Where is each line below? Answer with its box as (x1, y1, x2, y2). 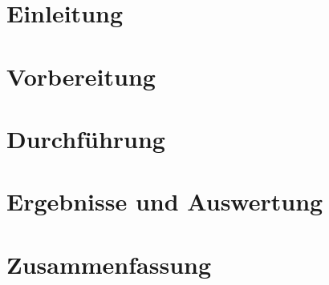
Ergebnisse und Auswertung (6, 185, 323, 218)
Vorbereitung (6, 59, 156, 92)
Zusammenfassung (6, 247, 212, 280)
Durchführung (6, 122, 165, 155)
